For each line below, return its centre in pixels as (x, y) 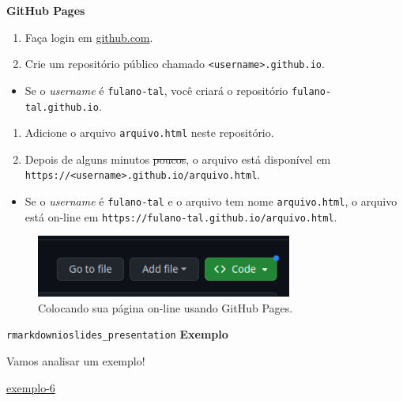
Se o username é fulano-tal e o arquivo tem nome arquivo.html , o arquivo (211, 201)
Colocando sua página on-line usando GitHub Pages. (166, 307)
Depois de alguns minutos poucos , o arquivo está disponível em (178, 159)
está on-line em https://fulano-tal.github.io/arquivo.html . (181, 216)
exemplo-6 (31, 387)
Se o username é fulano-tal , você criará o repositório (156, 90)
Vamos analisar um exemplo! (76, 360)
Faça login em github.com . (89, 37)
